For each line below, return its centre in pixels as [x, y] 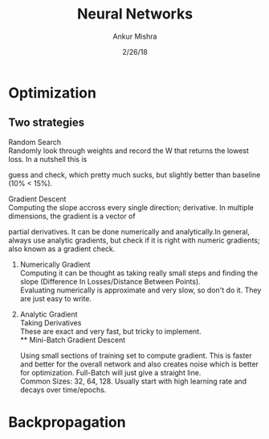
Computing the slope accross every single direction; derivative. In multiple [131, 207]
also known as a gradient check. [62, 248]
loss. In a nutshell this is [48, 159]
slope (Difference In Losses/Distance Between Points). [110, 281]
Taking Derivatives [51, 322]
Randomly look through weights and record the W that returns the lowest [128, 151]
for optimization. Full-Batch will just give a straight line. [110, 372]
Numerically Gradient [55, 264]
